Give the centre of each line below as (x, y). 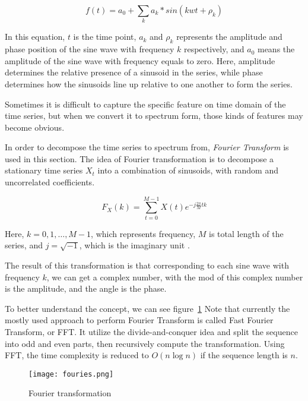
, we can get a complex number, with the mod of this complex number (175, 277)
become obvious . (35, 127)
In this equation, (35, 37)
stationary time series (44, 170)
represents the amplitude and (229, 37)
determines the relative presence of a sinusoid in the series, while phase (134, 72)
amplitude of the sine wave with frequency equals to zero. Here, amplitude (140, 60)
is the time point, (105, 37)
